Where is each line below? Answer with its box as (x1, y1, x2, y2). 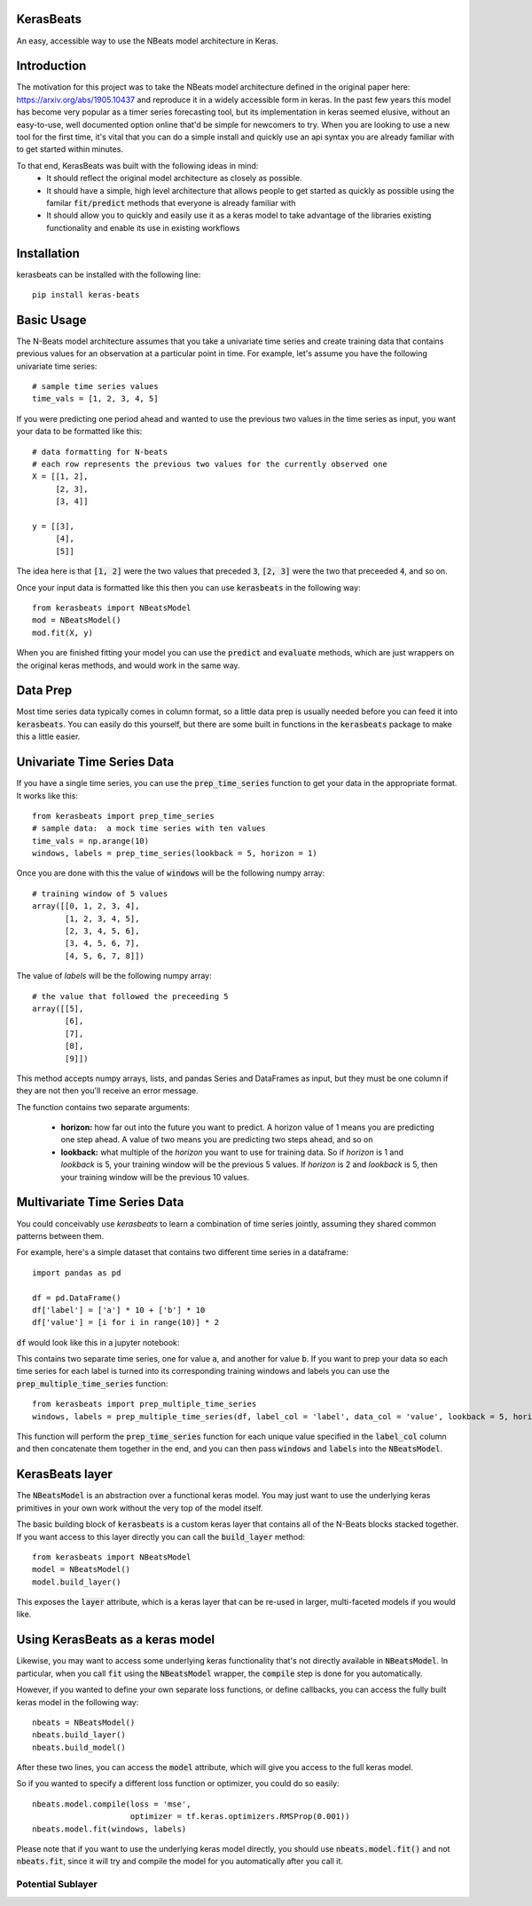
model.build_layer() (32, 1576, 121, 1587)
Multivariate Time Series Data (16, 1195, 184, 1210)
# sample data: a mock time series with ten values (32, 823, 266, 834)
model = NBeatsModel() (32, 1564, 131, 1575)
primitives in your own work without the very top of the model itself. (16, 1502, 263, 1513)
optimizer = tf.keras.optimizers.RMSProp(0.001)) (129, 1812, 350, 1822)
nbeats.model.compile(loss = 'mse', (32, 1799, 192, 1809)
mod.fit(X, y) (32, 627, 93, 638)
